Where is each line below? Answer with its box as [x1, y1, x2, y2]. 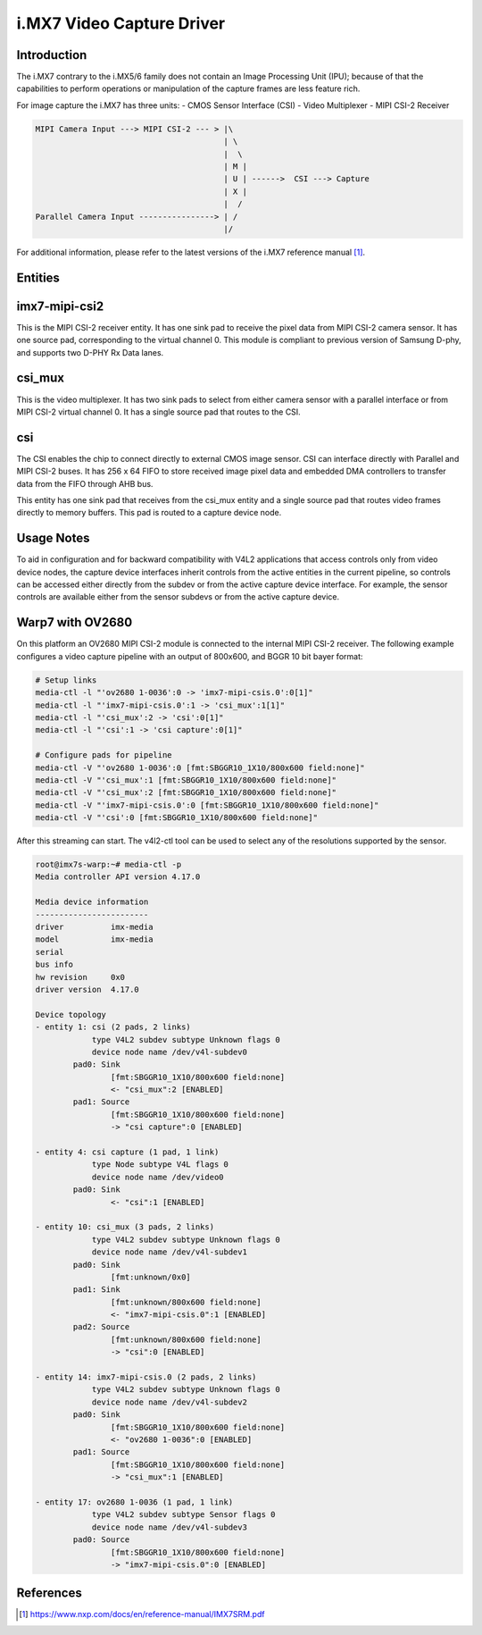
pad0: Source [72, 1535, 130, 1545]
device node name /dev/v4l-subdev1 [91, 1247, 247, 1257]
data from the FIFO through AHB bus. [16, 478, 154, 489]
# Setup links [35, 675, 97, 685]
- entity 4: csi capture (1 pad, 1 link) [35, 1147, 220, 1157]
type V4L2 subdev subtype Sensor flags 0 [91, 1510, 276, 1520]
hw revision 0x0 [35, 972, 125, 982]
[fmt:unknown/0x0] [110, 1271, 191, 1282]
